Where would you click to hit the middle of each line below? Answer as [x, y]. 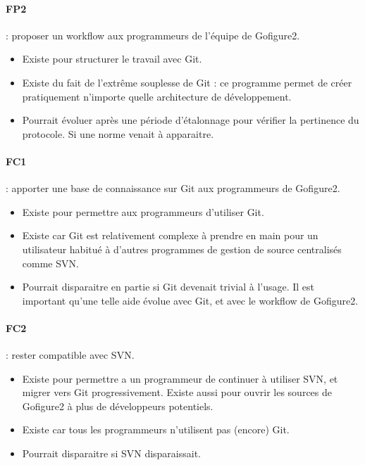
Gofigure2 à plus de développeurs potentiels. [118, 406]
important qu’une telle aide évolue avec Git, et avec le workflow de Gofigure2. [190, 300]
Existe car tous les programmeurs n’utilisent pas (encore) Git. [156, 429]
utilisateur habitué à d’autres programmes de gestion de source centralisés [182, 249]
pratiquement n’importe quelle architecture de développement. [157, 96]
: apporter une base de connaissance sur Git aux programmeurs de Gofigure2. [173, 188]
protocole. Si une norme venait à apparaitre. [118, 133]
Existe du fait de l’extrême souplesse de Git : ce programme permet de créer [187, 82]
